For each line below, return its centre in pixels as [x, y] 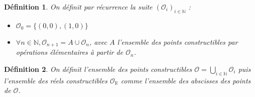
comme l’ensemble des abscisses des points [186, 80]
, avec [98, 41]
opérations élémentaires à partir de [69, 52]
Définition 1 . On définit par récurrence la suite [78, 7]
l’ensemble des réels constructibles [56, 80]
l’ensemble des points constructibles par [178, 41]
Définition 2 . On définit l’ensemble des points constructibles [98, 69]
